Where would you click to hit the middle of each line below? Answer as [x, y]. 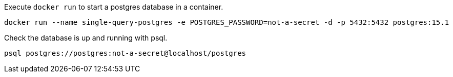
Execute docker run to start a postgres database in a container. [114, 7]
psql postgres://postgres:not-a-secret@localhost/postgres [125, 53]
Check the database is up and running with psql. [86, 38]
